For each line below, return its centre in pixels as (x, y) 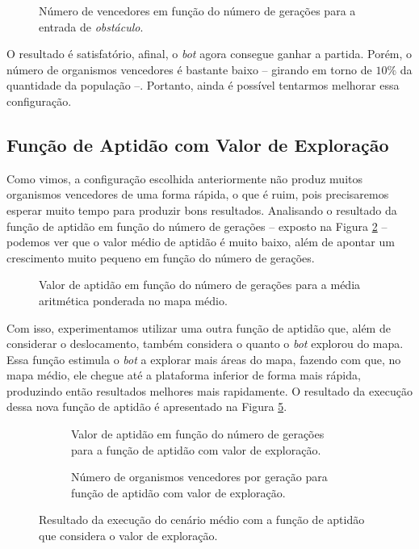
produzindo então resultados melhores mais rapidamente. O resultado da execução (210, 390)
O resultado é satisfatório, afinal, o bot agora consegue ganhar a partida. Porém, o (209, 54)
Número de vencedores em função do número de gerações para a (197, 10)
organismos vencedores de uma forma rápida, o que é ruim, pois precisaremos (198, 194)
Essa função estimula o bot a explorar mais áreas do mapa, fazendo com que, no (204, 359)
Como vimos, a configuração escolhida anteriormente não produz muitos (184, 178)
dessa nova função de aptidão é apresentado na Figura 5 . (147, 407)
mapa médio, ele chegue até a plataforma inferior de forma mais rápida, (184, 375)
